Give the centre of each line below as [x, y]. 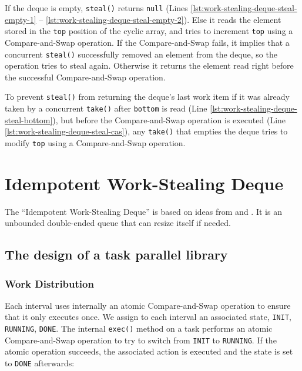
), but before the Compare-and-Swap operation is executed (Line [169, 119]
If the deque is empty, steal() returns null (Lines [96, 8]
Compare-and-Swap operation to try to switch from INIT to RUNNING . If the [141, 340]
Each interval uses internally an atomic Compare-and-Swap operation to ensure [148, 305]
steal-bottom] [29, 119]
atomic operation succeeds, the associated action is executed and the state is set [149, 351]
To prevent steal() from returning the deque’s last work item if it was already [147, 97]
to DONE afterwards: [40, 363]
